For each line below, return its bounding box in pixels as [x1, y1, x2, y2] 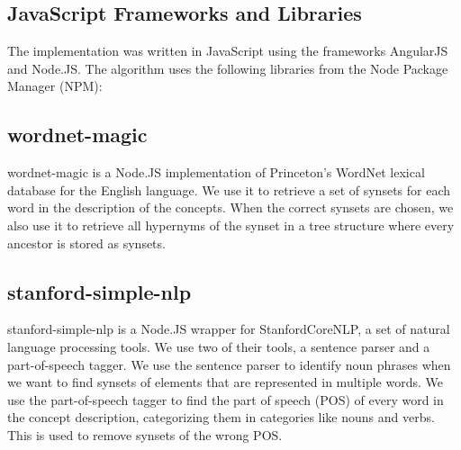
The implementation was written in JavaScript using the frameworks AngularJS [7, 41, 448, 60]
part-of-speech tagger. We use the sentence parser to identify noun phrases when [7, 355, 451, 373]
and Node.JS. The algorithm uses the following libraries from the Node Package [7, 58, 448, 77]
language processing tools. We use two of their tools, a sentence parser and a [7, 337, 430, 355]
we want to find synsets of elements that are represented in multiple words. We [7, 373, 443, 391]
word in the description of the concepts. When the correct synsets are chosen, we [7, 198, 454, 217]
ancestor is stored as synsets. [7, 233, 166, 252]
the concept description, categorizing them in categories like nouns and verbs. [7, 408, 435, 427]
